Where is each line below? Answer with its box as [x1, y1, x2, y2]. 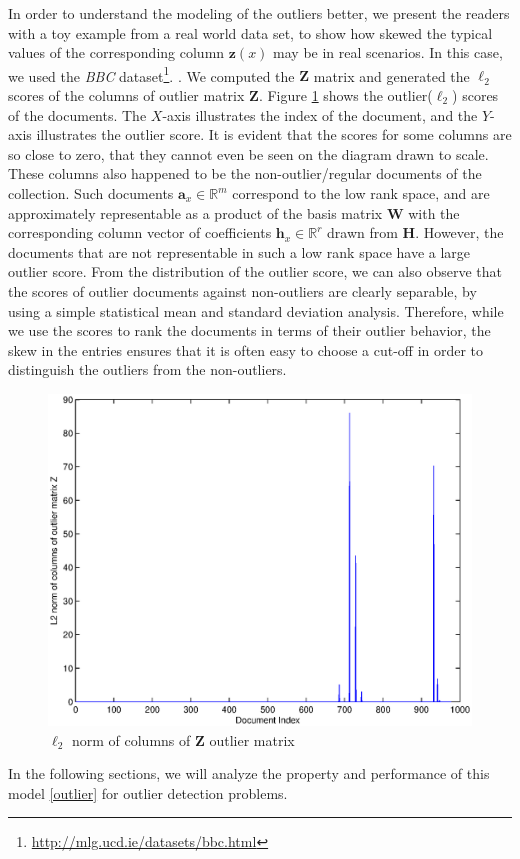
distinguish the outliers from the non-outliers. [8, 359, 287, 380]
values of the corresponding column [8, 42, 225, 63]
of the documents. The [8, 104, 147, 125]
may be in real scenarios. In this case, [273, 42, 503, 63]
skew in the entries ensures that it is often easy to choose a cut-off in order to [8, 339, 484, 360]
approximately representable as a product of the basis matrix [8, 202, 383, 223]
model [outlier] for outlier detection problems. [8, 782, 288, 803]
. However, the [415, 222, 504, 243]
